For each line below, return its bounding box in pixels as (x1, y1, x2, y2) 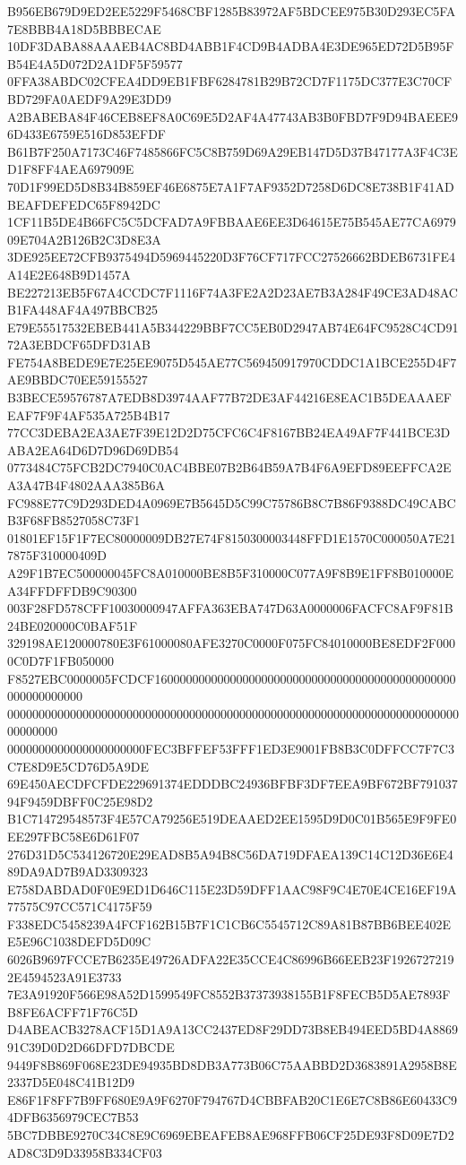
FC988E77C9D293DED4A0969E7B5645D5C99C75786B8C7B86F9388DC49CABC (7, 493, 456, 512)
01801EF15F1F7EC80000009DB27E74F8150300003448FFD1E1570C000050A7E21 (7, 528, 456, 547)
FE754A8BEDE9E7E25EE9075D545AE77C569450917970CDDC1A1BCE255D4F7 (7, 352, 457, 371)
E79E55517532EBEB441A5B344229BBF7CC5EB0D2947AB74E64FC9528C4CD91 (7, 317, 459, 336)
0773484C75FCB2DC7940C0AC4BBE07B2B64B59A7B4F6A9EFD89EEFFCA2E (7, 458, 452, 477)
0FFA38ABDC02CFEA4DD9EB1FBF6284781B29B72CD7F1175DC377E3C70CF (7, 72, 453, 91)
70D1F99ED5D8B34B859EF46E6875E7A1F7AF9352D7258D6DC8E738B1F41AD (7, 177, 454, 195)
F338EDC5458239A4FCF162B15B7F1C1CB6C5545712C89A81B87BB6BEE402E (7, 914, 452, 933)
